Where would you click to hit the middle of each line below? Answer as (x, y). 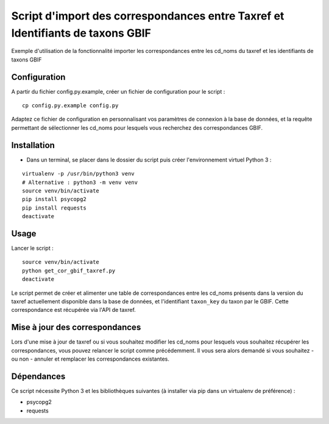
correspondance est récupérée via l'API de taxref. (74, 310)
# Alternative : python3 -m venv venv (80, 182)
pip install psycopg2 (54, 199)
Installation (33, 145)
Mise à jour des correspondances (76, 327)
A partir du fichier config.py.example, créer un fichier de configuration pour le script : (118, 91)
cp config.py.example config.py (70, 106)
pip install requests (54, 208)
